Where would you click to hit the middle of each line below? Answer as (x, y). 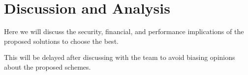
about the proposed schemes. (47, 66)
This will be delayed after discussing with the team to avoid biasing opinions (120, 57)
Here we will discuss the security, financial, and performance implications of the (124, 31)
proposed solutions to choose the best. (61, 41)
